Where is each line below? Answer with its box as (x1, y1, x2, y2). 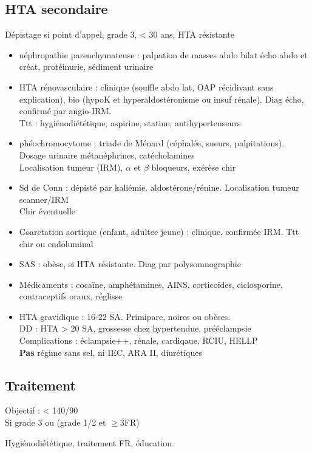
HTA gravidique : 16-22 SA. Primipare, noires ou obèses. (19, 310, 231, 322)
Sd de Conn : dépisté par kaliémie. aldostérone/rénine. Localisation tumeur (19, 181, 299, 194)
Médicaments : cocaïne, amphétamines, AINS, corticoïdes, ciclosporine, (19, 278, 283, 290)
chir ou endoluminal (19, 237, 93, 250)
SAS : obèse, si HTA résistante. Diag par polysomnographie (19, 257, 241, 270)
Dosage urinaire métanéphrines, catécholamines (19, 148, 195, 161)
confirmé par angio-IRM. (19, 104, 111, 117)
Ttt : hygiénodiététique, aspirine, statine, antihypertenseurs (19, 116, 241, 129)
